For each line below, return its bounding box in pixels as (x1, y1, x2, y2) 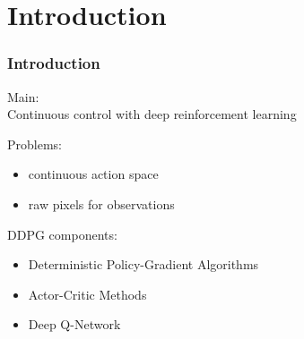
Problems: (7, 134, 62, 153)
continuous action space (28, 165, 159, 183)
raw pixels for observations (28, 194, 175, 213)
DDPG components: (7, 225, 117, 243)
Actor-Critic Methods (28, 284, 147, 303)
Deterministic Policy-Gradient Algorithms (28, 255, 259, 274)
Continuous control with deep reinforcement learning (7, 105, 297, 123)
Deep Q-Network (28, 315, 121, 334)
